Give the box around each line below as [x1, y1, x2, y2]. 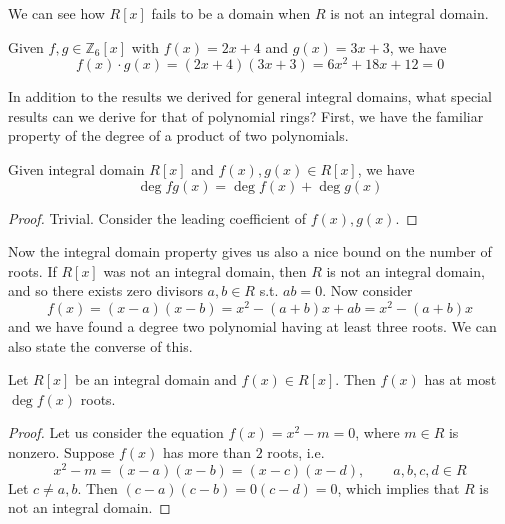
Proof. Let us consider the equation [8, 422, 224, 443]
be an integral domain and [75, 369, 237, 390]
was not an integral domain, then [103, 260, 307, 281]
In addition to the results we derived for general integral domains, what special [8, 86, 492, 107]
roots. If [8, 260, 57, 281]
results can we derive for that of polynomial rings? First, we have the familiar [8, 105, 484, 126]
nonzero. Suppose [8, 442, 115, 463]
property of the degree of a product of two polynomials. [8, 125, 349, 146]
